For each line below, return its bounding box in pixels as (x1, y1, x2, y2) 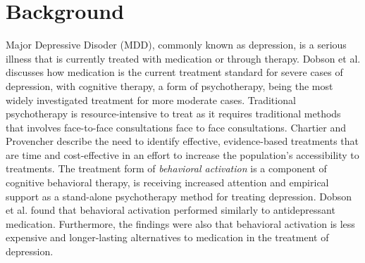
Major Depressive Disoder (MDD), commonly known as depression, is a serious (6, 37, 347, 52)
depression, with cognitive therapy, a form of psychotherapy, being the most (6, 78, 333, 93)
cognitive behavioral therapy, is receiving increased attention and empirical (6, 175, 329, 190)
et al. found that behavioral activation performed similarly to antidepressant (6, 203, 335, 217)
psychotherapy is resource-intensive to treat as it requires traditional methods (6, 106, 341, 121)
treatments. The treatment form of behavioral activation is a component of (6, 161, 327, 176)
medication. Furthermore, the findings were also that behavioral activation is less (6, 216, 355, 231)
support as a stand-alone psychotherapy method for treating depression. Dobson (6, 188, 352, 203)
